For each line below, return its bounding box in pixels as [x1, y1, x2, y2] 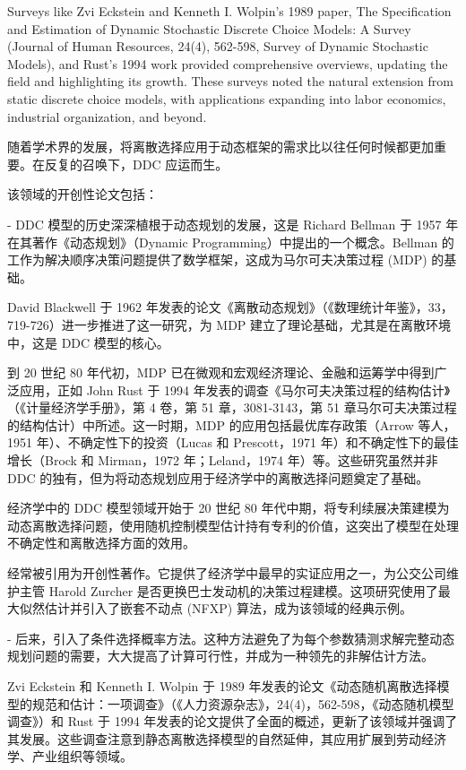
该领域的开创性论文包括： [7, 185, 158, 203]
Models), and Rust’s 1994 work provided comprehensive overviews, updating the [7, 54, 448, 73]
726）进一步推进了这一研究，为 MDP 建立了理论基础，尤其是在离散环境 [30, 315, 452, 333]
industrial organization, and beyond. [7, 107, 207, 125]
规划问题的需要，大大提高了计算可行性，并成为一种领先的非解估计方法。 [7, 646, 434, 665]
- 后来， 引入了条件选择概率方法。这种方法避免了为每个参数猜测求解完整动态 [7, 628, 455, 647]
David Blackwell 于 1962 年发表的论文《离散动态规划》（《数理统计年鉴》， [7, 298, 428, 316]
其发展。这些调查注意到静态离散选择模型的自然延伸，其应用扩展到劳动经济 [7, 729, 446, 748]
